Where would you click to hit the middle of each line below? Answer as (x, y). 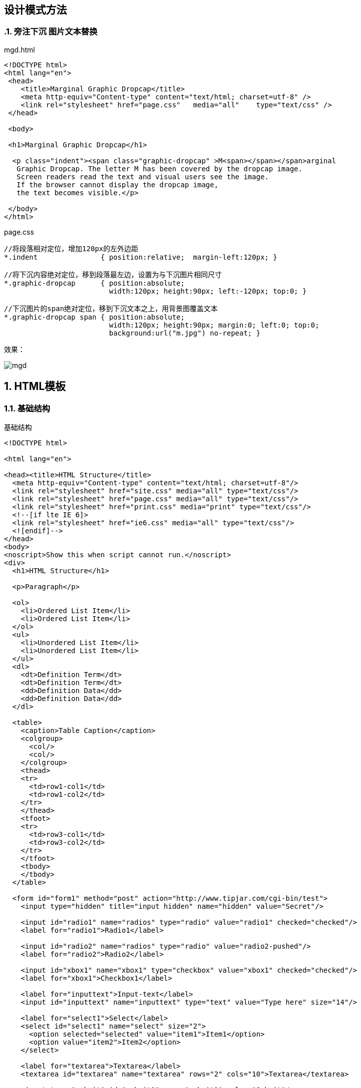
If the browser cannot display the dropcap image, (117, 184)
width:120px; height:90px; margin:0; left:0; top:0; (214, 325)
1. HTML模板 (35, 386)
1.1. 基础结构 (27, 408)
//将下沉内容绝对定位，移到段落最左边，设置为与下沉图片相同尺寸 (113, 274)
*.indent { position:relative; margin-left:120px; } (141, 257)
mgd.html (19, 49)
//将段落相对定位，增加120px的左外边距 (71, 248)
